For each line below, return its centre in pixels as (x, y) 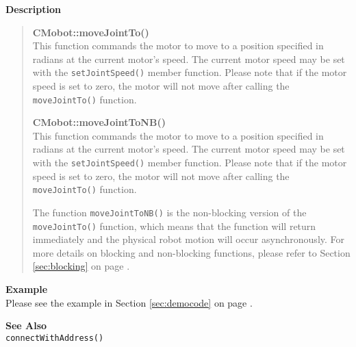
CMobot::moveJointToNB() (99, 122)
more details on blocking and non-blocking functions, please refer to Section (191, 252)
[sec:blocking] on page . (81, 266)
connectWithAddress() (55, 338)
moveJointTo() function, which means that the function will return (174, 226)
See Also (26, 325)
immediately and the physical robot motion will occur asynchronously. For (189, 239)
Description (34, 9)
